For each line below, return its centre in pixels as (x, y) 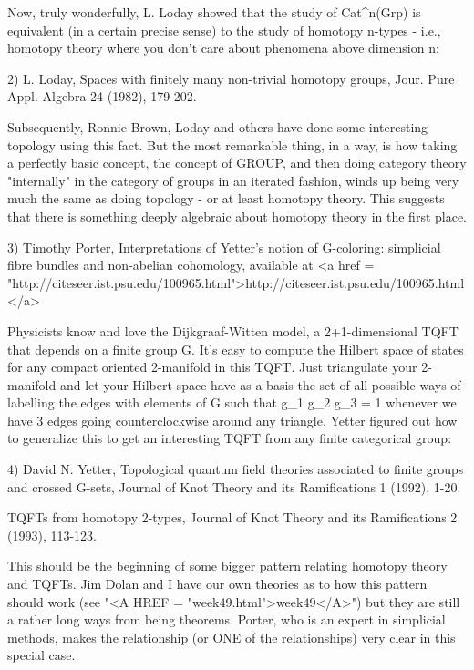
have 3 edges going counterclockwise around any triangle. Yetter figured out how (232, 420)
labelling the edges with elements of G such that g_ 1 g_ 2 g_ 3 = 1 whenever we (232, 402)
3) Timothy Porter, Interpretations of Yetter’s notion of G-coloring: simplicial (224, 247)
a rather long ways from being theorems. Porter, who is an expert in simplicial (227, 619)
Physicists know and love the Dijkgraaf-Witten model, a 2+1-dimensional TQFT (233, 330)
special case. (41, 655)
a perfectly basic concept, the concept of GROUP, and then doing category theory (237, 163)
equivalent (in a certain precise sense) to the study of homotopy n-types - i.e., (224, 30)
